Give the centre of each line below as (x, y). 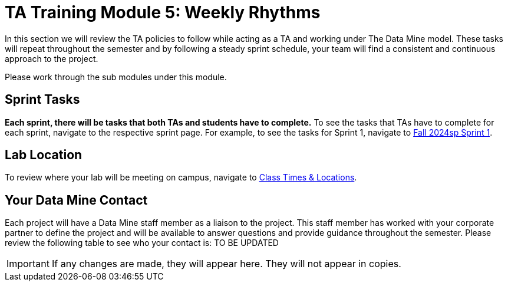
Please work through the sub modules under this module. (116, 77)
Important (28, 264)
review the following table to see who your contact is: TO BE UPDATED (142, 243)
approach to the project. (52, 58)
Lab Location (44, 155)
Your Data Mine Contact (76, 200)
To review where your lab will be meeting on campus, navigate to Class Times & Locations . (181, 177)
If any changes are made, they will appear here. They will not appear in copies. (226, 264)
